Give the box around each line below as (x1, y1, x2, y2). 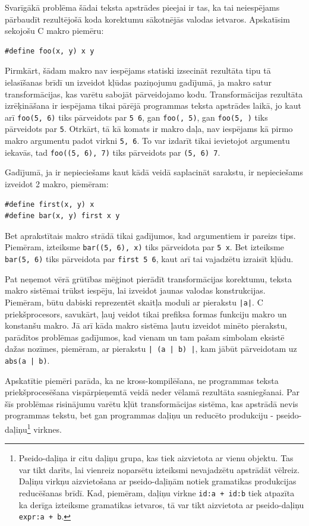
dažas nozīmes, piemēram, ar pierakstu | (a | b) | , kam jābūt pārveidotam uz (5, 342, 297, 355)
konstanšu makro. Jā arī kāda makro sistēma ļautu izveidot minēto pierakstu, (5, 319, 288, 332)
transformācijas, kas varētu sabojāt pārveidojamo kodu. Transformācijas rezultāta (5, 87, 303, 100)
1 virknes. (27, 421, 62, 435)
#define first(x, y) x (5, 200, 94, 209)
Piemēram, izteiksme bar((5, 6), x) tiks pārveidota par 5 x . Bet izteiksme (5, 241, 285, 253)
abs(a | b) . (5, 354, 50, 366)
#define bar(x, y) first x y (5, 212, 120, 221)
